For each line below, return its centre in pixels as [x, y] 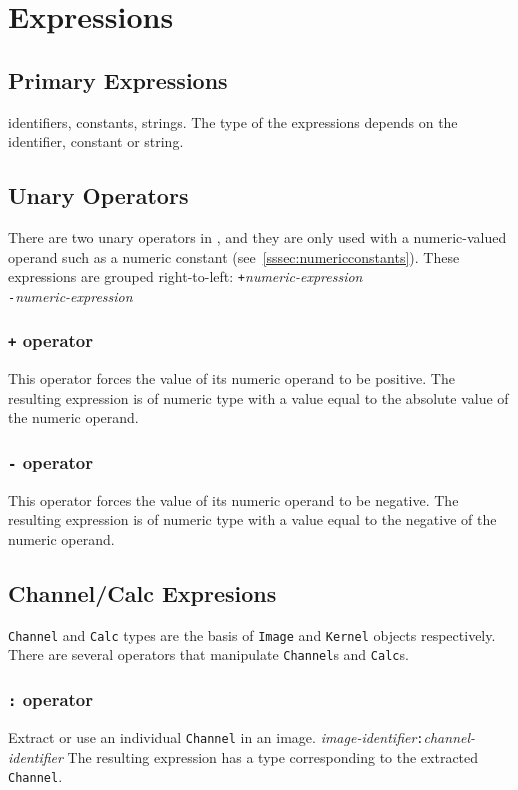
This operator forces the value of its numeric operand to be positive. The [231, 378]
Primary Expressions [118, 79]
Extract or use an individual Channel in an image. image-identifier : [216, 736]
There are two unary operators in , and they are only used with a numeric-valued [257, 236]
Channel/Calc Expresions [142, 592]
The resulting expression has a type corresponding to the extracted [273, 756]
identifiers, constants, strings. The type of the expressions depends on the [233, 121]
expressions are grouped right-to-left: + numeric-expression [185, 276]
